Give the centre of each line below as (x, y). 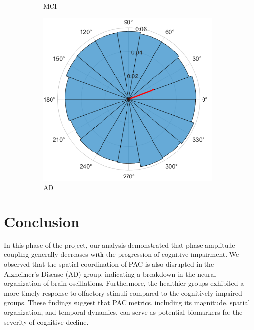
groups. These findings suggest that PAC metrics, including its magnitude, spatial (127, 302)
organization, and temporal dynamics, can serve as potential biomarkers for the (123, 312)
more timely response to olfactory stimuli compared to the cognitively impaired (123, 292)
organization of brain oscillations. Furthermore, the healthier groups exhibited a (124, 283)
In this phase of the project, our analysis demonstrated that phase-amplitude (120, 244)
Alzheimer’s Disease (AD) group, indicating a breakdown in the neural (110, 273)
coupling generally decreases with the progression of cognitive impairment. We (122, 254)
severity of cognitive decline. (46, 321)
